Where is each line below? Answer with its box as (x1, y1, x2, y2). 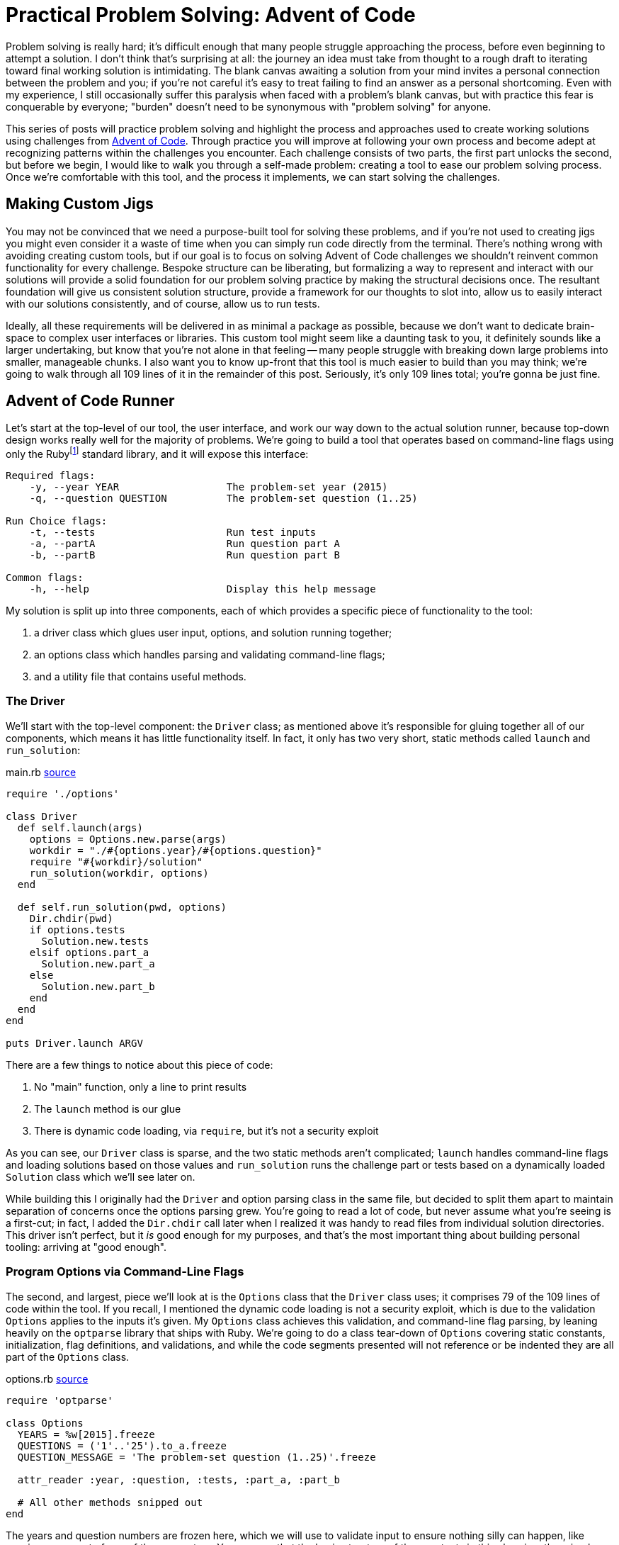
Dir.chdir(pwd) (29, 912, 113, 924)
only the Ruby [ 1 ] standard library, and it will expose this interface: (6, 446, 309, 461)
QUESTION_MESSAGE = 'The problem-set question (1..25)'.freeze (17, 1451, 376, 1463)
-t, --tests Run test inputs (29, 527, 317, 539)
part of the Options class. (6, 1350, 130, 1363)
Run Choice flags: (6, 515, 108, 527)
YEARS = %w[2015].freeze (17, 1428, 155, 1440)
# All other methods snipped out (17, 1496, 203, 1508)
